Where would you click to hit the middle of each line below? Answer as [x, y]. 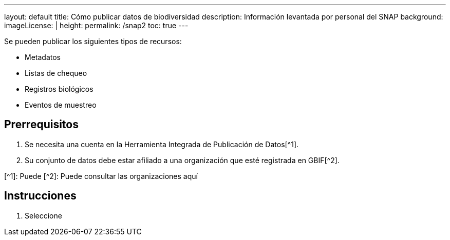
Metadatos [43, 57]
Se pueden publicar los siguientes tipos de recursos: [93, 41]
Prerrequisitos [41, 125]
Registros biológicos [59, 89]
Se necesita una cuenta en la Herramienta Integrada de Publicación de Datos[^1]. [162, 144]
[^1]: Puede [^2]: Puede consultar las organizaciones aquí [101, 176]
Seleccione [43, 215]
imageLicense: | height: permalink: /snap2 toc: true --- [96, 25]
